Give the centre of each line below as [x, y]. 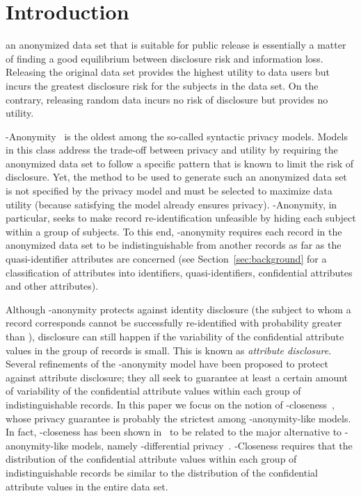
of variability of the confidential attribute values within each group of [153, 391]
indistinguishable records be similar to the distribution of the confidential [162, 472]
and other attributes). [52, 286]
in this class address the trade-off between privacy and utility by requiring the [172, 150]
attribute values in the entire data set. [87, 486]
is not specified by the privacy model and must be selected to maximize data [169, 191]
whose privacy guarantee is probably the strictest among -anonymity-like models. [178, 418]
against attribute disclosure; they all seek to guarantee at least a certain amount [177, 377]
